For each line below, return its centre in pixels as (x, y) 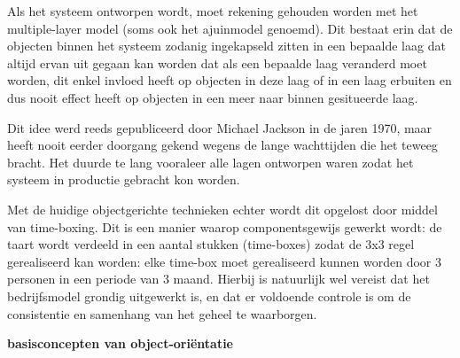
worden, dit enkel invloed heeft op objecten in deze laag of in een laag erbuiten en (230, 80)
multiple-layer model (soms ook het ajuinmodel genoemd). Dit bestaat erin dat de (230, 28)
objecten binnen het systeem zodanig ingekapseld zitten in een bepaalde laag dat (226, 46)
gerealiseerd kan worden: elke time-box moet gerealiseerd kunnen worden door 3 (225, 261)
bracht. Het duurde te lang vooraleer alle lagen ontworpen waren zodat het (211, 162)
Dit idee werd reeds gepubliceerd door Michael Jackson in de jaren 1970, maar (220, 127)
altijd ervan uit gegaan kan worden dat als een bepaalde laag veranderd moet (217, 62)
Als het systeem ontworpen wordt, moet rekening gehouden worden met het (213, 11)
